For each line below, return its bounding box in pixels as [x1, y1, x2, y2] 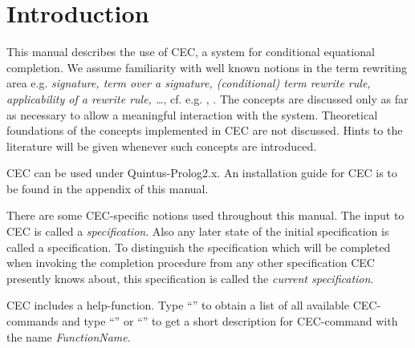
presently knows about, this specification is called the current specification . [6, 269, 374, 286]
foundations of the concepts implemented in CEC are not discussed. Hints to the [6, 122, 403, 139]
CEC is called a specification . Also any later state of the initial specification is [6, 223, 389, 240]
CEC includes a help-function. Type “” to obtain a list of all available [6, 297, 349, 314]
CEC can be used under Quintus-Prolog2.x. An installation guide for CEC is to [6, 164, 397, 181]
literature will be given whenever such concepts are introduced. [6, 137, 317, 154]
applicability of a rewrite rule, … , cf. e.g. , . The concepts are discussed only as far [6, 90, 409, 107]
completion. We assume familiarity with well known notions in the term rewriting [6, 59, 407, 75]
